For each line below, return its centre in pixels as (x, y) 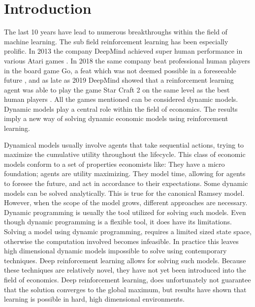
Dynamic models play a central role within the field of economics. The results (121, 108)
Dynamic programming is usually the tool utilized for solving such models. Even (125, 212)
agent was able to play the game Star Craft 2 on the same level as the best (117, 89)
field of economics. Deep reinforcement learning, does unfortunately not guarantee (127, 279)
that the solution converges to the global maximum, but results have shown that (125, 289)
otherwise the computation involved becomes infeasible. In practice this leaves (121, 241)
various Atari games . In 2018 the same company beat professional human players (127, 60)
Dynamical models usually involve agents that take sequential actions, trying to (124, 144)
